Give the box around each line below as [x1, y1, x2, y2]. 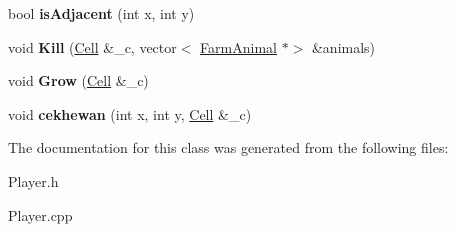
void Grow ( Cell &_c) [8, 70, 149, 91]
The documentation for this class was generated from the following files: [8, 137, 449, 158]
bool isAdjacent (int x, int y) [8, 3, 195, 23]
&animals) [311, 36, 376, 57]
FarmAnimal [200, 36, 277, 57]
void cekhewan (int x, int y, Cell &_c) [8, 103, 252, 124]
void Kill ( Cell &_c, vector [8, 36, 177, 57]
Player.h [8, 170, 59, 191]
